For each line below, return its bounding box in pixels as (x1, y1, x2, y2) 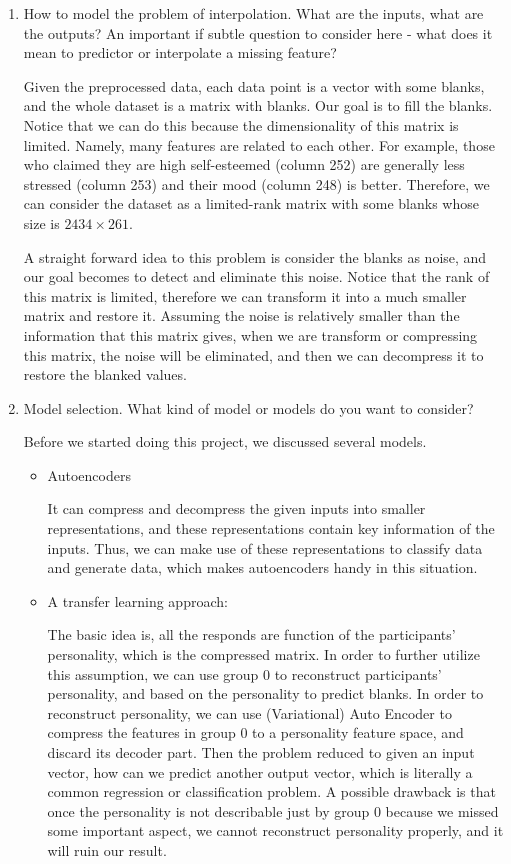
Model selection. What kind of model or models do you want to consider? (23, 397, 474, 418)
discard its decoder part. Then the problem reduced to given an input (47, 742, 475, 762)
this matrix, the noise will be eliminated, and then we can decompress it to (23, 344, 484, 365)
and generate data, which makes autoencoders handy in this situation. (47, 557, 478, 578)
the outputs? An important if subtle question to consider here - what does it (23, 22, 493, 43)
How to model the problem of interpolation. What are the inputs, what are (23, 3, 484, 23)
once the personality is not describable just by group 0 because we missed (47, 800, 499, 821)
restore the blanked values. (23, 364, 187, 385)
